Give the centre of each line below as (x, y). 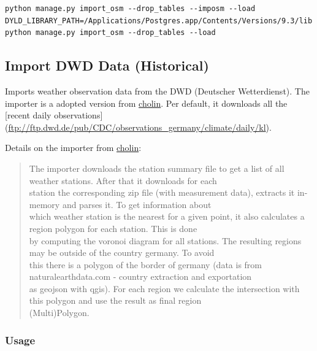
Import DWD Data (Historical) (107, 65)
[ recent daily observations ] (54, 115)
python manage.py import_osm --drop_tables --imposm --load (130, 9)
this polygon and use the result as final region (115, 300)
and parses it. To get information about (137, 204)
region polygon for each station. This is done (113, 228)
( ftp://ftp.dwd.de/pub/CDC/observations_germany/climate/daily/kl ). (138, 127)
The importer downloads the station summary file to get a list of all (157, 168)
